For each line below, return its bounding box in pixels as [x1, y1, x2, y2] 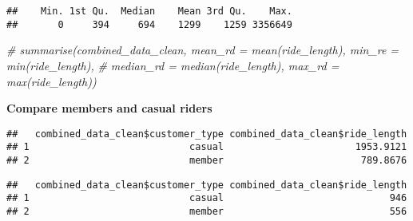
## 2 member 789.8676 [6, 155, 407, 166]
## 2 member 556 [6, 205, 407, 217]
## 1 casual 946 [6, 192, 407, 204]
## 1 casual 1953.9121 [6, 141, 407, 153]
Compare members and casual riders [6, 100, 212, 116]
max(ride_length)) [6, 73, 97, 89]
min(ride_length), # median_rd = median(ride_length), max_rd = [6, 57, 340, 73]
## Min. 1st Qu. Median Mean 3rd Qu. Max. [6, 6, 292, 17]
